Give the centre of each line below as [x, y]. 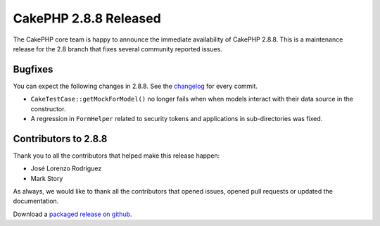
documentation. [36, 201]
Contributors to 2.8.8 [60, 138]
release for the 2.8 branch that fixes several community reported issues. [118, 49]
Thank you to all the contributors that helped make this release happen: [116, 156]
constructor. [48, 108]
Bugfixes [33, 69]
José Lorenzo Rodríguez [66, 168]
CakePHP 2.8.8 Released [87, 18]
